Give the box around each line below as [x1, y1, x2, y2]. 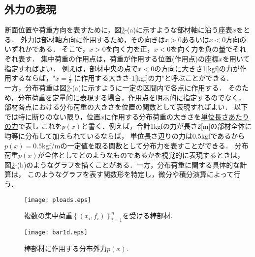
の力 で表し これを [4, 121, 62, 131]
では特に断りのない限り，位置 [4, 111, 101, 121]
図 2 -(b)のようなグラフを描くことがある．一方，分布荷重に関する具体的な [4, 159, 240, 170]
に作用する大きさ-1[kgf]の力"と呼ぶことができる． [74, 73, 233, 83]
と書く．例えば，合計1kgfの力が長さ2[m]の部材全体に [81, 121, 252, 131]
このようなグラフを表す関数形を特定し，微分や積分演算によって [27, 169, 234, 179]
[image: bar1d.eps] [24, 228, 88, 236]
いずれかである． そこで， [4, 44, 89, 54]
